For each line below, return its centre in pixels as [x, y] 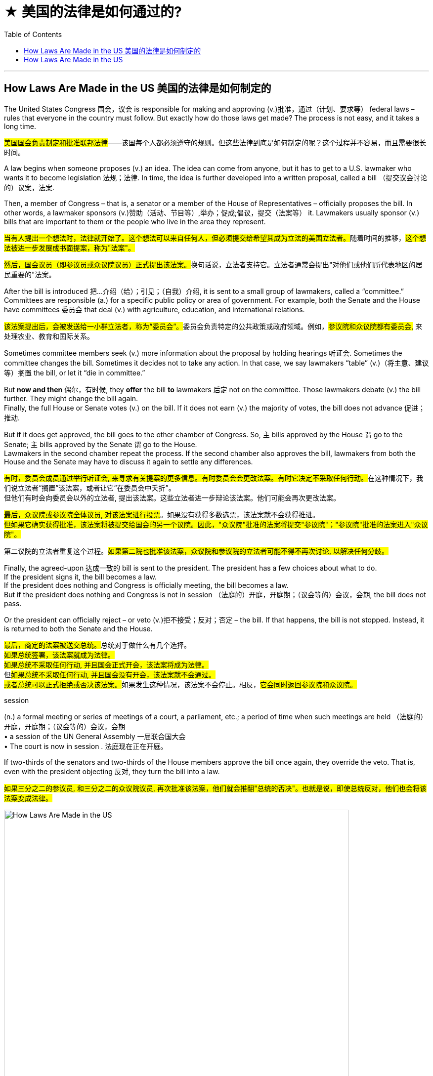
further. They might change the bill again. [71, 398]
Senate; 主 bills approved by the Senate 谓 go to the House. [101, 444]
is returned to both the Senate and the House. [78, 628]
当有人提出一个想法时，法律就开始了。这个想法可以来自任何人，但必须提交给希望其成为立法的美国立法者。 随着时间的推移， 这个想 [215, 238]
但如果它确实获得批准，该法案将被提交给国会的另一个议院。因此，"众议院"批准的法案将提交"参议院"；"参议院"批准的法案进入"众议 [216, 524]
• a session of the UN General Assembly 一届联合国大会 [95, 736]
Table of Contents [33, 34]
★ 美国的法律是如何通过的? [93, 12]
